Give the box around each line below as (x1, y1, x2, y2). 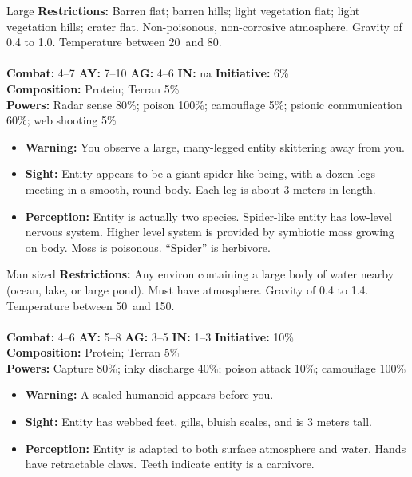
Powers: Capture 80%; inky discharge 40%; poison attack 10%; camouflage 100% (6, 359, 406, 376)
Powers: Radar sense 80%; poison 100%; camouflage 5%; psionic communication (6, 96, 402, 112)
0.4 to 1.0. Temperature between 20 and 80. (6, 34, 222, 50)
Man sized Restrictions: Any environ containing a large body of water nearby (6, 266, 394, 282)
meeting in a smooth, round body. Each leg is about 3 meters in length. (25, 180, 376, 197)
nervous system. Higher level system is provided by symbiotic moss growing (25, 223, 394, 240)
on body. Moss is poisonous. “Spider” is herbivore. (25, 238, 271, 255)
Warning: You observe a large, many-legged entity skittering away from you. (25, 138, 405, 155)
